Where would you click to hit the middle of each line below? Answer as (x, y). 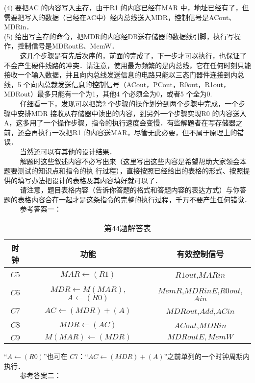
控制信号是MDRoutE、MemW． (68, 46)
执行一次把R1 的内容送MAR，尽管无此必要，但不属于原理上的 (138, 132)
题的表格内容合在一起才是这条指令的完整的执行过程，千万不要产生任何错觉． (127, 199)
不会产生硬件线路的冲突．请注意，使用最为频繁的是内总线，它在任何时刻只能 (127, 65)
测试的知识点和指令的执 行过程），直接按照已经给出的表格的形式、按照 (130, 171)
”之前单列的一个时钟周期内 (207, 356)
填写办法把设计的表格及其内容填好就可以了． (89, 180)
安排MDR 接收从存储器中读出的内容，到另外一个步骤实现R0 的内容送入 (132, 113)
